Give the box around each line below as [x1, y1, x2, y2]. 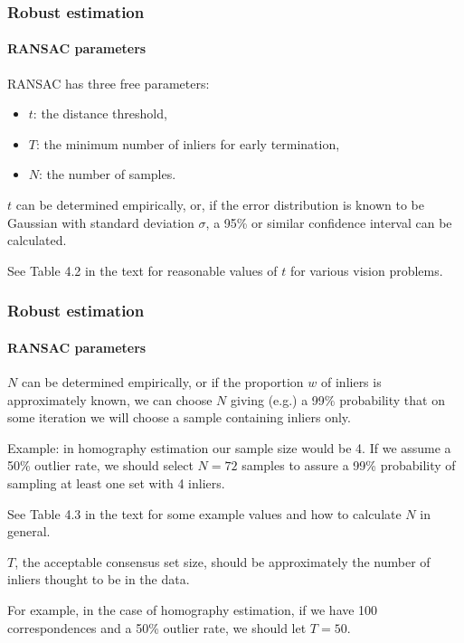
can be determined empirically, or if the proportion [21, 373, 304, 392]
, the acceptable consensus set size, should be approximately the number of [14, 552, 431, 571]
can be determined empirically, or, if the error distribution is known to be [15, 195, 424, 214]
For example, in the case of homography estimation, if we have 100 [7, 600, 378, 619]
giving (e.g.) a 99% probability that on [231, 390, 445, 409]
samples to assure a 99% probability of [241, 456, 456, 475]
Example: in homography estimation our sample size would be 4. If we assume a [7, 438, 451, 457]
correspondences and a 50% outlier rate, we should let [7, 618, 307, 637]
